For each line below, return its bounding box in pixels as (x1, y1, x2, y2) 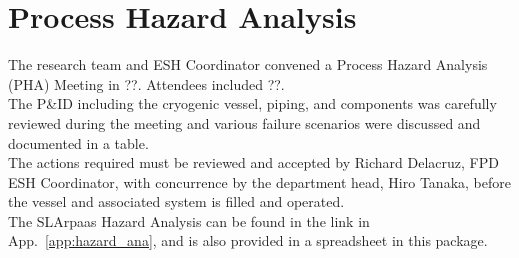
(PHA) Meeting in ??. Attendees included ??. (8, 73, 285, 94)
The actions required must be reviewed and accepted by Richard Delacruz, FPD (8, 152, 499, 173)
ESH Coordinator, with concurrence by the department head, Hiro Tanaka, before (8, 171, 511, 192)
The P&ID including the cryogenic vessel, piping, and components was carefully (8, 93, 497, 114)
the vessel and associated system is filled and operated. (8, 191, 345, 212)
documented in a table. (8, 132, 149, 153)
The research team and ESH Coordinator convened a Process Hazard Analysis (8, 54, 488, 75)
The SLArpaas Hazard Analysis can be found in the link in (8, 210, 370, 231)
